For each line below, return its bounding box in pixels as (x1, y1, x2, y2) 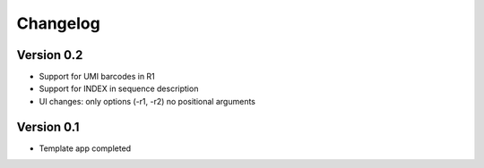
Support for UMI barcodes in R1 (39, 71, 156, 82)
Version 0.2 (16, 47, 83, 63)
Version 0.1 (16, 119, 80, 134)
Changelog (16, 13, 100, 33)
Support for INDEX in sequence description (39, 83, 199, 94)
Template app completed (39, 143, 132, 154)
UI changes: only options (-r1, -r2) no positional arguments (39, 96, 255, 106)
